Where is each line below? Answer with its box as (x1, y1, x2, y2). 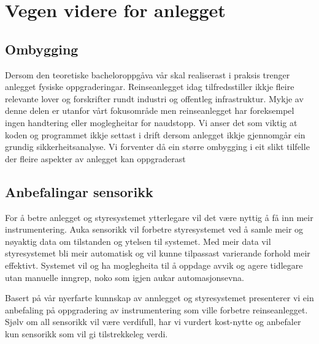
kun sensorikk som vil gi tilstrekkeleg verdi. (5, 327, 168, 340)
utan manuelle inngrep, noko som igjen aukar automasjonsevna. (5, 271, 245, 283)
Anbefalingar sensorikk (5, 182, 153, 201)
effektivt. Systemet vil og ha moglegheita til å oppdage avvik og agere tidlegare (5, 258, 303, 271)
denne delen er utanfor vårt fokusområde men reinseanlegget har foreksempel (5, 104, 294, 117)
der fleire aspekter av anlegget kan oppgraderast (5, 152, 186, 165)
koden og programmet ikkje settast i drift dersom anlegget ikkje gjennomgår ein (5, 128, 306, 141)
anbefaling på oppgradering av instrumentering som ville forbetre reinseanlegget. (5, 303, 308, 316)
